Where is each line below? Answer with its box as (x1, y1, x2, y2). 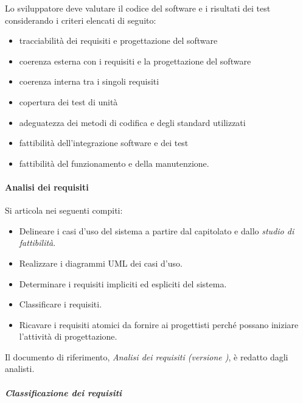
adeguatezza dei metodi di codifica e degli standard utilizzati (19, 116, 246, 128)
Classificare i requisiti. (19, 298, 102, 310)
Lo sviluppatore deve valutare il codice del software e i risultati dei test (5, 2, 271, 14)
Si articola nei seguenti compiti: (5, 204, 123, 217)
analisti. (5, 362, 35, 375)
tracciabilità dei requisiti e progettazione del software (19, 34, 218, 47)
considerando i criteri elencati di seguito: (5, 13, 156, 26)
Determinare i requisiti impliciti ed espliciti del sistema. (19, 277, 227, 290)
